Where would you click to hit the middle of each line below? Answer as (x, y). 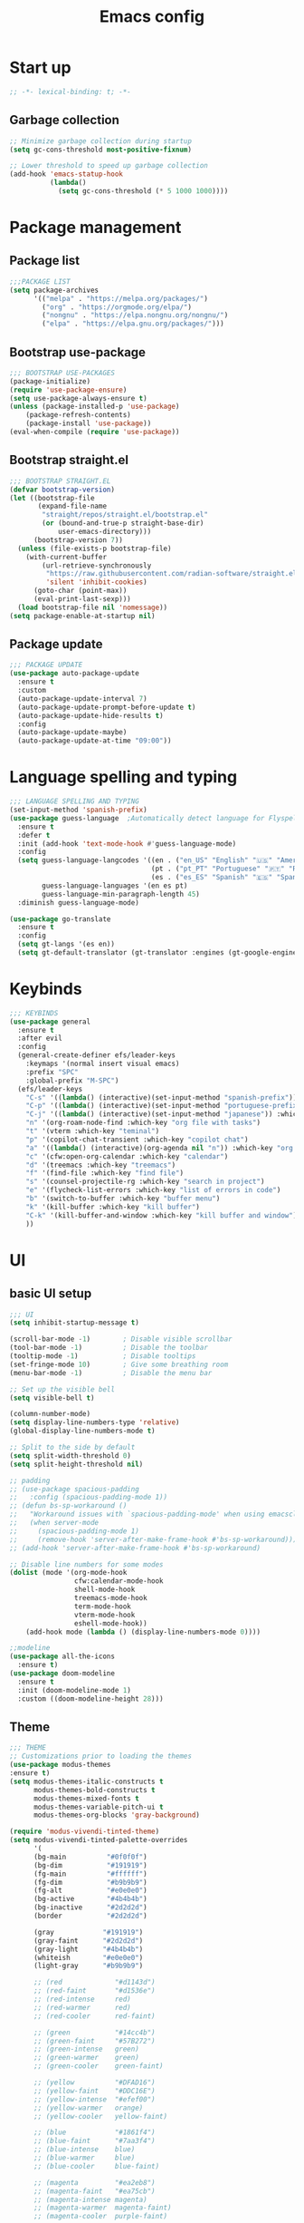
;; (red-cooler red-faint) (94, 2016)
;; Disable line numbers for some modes (87, 1564)
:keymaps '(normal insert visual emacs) (103, 1064)
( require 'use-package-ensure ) (68, 390)
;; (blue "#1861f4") (94, 2132)
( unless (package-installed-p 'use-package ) (95, 407)
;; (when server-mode (54, 1523)
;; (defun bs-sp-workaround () (68, 1506)
